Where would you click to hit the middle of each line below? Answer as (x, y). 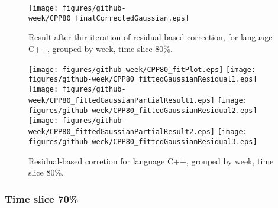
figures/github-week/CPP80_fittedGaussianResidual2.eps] (143, 111)
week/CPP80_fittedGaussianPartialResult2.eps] (122, 132)
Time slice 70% (42, 198)
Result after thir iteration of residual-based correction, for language (151, 37)
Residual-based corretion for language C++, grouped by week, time (151, 160)
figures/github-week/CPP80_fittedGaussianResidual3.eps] (143, 142)
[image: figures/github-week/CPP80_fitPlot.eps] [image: (142, 69)
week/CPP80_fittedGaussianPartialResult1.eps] (122, 101)
